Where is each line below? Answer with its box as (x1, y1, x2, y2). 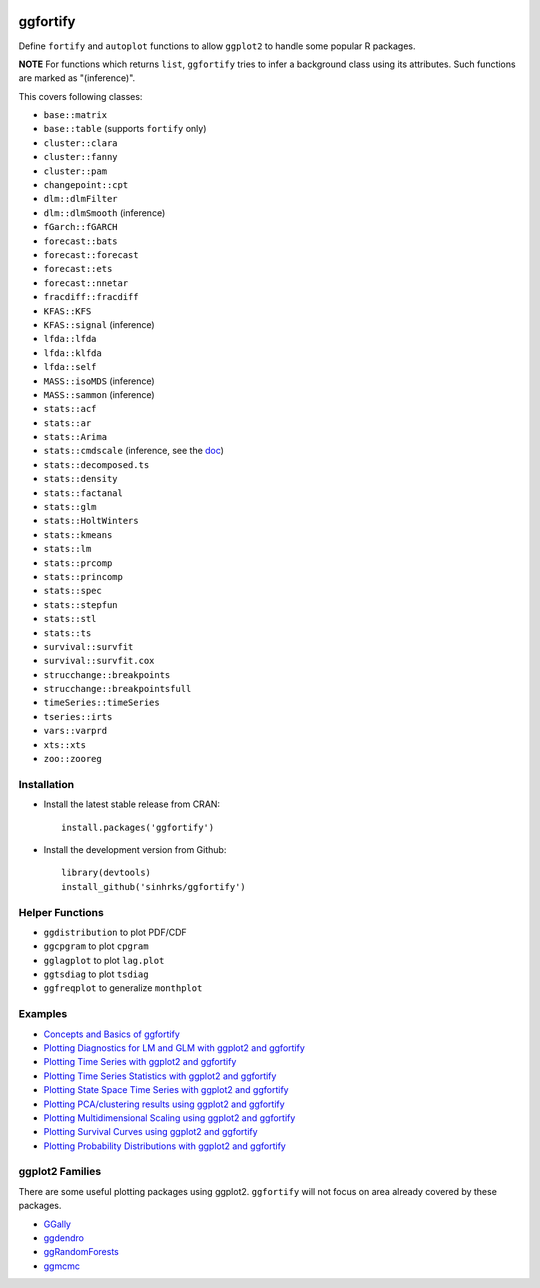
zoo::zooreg (43, 753, 102, 765)
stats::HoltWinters (43, 515, 139, 527)
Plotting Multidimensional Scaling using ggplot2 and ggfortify (43, 1111, 296, 1124)
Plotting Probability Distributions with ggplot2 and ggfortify (43, 1140, 287, 1152)
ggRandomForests (43, 1246, 120, 1258)
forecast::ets (43, 263, 113, 275)
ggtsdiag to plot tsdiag (43, 968, 149, 980)
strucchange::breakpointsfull (43, 683, 192, 695)
